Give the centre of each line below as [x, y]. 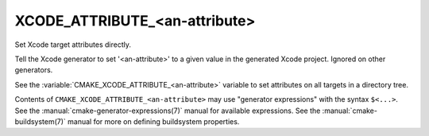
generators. [34, 70]
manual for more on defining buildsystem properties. [154, 121]
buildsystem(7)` [41, 121]
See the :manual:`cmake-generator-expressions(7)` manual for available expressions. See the [168, 111]
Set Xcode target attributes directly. [73, 45]
